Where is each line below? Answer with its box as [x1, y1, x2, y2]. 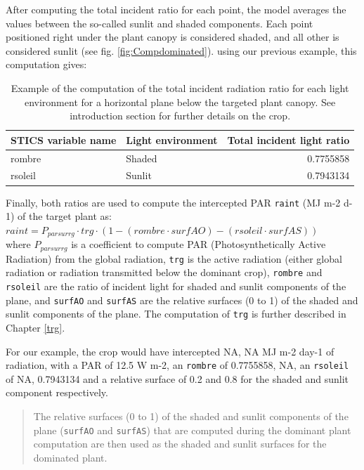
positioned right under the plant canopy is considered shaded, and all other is [6, 30, 339, 44]
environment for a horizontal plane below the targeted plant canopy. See [24, 94, 336, 109]
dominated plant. [33, 450, 108, 464]
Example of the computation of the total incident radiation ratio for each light [11, 80, 349, 95]
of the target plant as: [18, 209, 112, 223]
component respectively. [6, 385, 108, 400]
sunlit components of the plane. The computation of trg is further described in [6, 306, 346, 321]
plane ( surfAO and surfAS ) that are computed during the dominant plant [33, 422, 351, 437]
